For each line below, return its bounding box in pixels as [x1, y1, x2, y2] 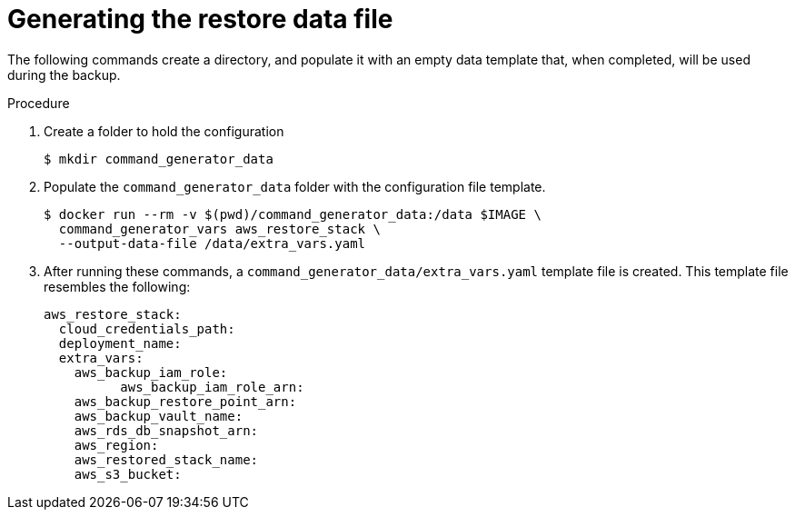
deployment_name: [58, 335, 182, 351]
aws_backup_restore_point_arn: [74, 393, 297, 409]
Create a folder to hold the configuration [44, 123, 284, 139]
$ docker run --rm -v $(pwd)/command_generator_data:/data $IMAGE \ [44, 206, 542, 222]
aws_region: [74, 437, 159, 452]
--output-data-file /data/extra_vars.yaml [58, 235, 366, 251]
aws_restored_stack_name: [74, 452, 259, 467]
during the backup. [7, 66, 121, 83]
